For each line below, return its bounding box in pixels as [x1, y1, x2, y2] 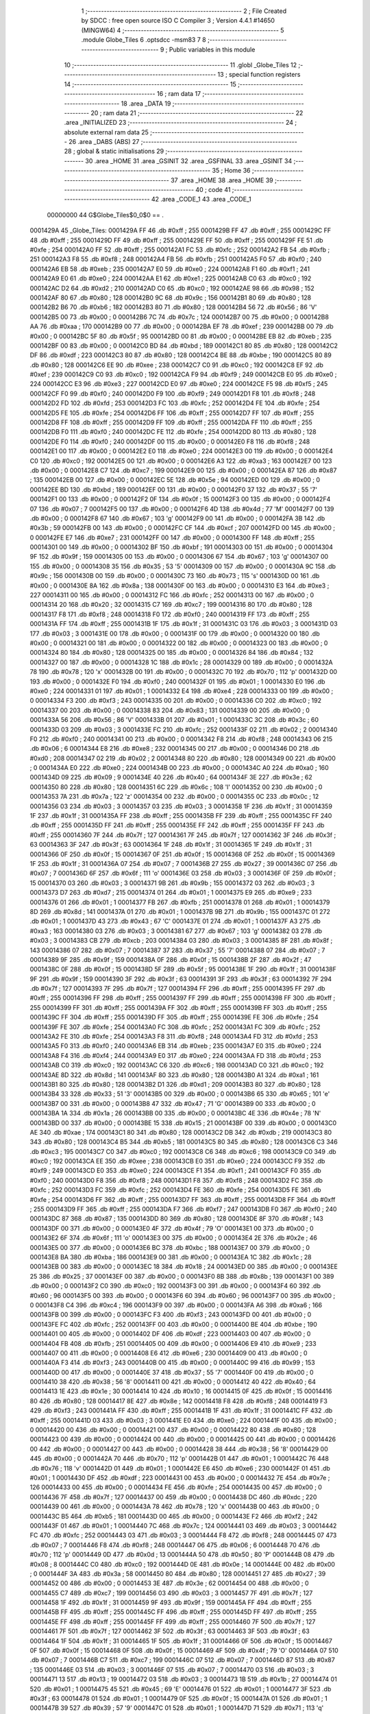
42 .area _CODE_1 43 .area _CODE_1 [151, 195, 251, 204]
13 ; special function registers [217, 71, 301, 79]
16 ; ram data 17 [156, 90, 201, 98]
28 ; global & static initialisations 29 [64, 147, 164, 156]
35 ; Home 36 [212, 167, 251, 175]
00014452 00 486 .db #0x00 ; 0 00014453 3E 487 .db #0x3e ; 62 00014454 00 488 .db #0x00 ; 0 [29, 1579, 309, 1587]
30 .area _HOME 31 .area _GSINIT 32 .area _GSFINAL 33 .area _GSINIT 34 [85, 156, 293, 165]
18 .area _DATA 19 [121, 99, 171, 108]
